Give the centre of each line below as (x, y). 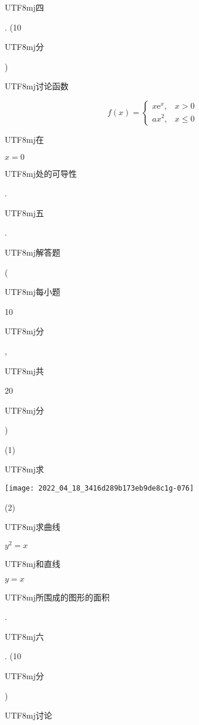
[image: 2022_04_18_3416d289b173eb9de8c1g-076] (99, 489)
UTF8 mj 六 (24, 636)
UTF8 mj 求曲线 (33, 527)
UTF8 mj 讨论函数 (37, 86)
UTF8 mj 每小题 (33, 292)
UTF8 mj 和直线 (33, 563)
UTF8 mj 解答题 (33, 252)
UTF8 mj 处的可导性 (41, 173)
